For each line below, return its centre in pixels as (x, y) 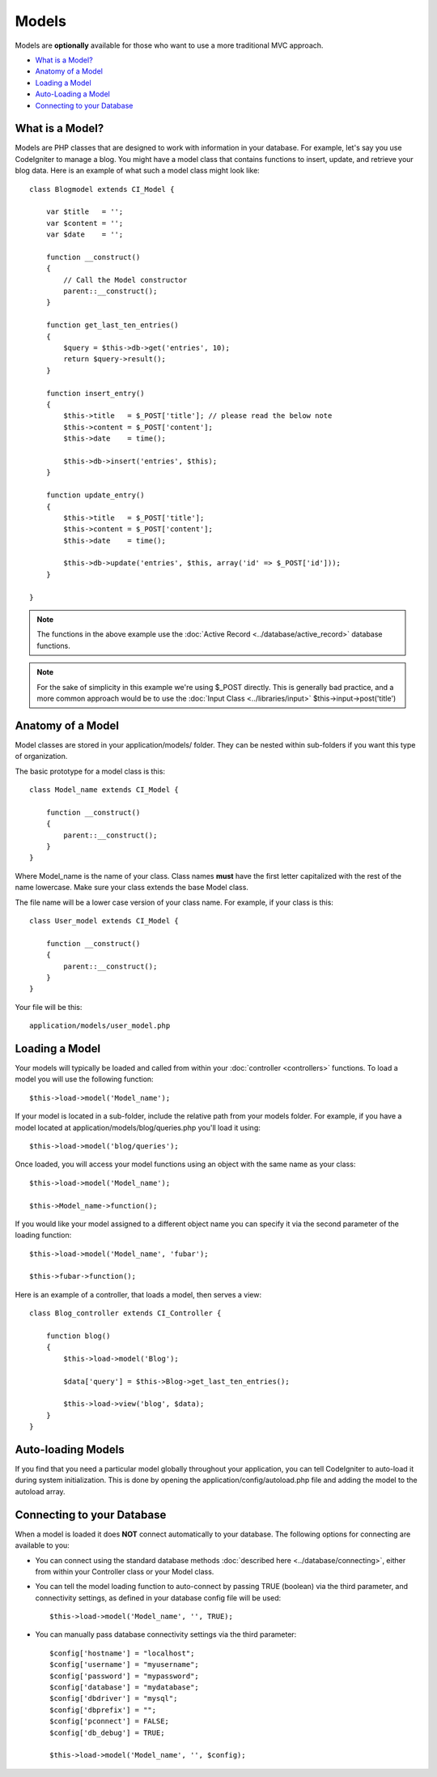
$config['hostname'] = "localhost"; (122, 1653)
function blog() (78, 1336)
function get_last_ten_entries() (112, 325)
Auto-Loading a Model (73, 94)
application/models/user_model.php (100, 1026)
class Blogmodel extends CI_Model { (102, 189)
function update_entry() (95, 495)
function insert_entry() (95, 393)
